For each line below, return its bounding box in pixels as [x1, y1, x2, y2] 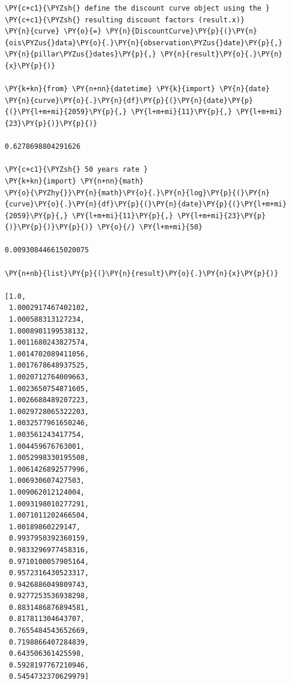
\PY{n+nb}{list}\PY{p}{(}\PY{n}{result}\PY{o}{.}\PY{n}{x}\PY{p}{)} [5, 269, 279, 278]
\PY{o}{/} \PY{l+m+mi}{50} [97, 223, 203, 232]
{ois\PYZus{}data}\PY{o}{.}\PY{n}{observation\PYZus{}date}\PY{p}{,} [5, 38, 283, 47]
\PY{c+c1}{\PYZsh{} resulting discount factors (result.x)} [5, 15, 245, 24]
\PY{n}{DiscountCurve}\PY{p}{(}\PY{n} [105, 27, 257, 36]
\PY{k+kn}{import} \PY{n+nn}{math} [5, 176, 144, 185]
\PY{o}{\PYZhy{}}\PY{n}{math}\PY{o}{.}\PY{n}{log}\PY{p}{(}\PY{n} [5, 188, 270, 197]
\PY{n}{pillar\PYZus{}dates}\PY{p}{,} [5, 50, 156, 59]
